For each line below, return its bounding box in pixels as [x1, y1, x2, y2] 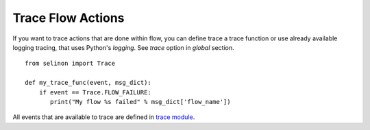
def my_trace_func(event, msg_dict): [25, 79, 152, 87]
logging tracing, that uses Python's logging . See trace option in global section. [12, 43, 234, 51]
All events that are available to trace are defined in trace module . [12, 113, 195, 121]
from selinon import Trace [25, 60, 116, 68]
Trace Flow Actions [12, 10, 125, 25]
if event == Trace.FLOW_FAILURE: [38, 88, 152, 96]
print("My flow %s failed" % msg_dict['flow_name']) [50, 98, 231, 105]
